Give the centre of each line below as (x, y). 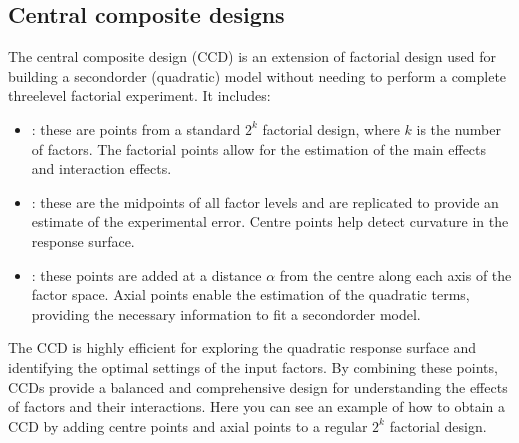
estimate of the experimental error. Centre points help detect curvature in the (270, 221)
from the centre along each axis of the (395, 274)
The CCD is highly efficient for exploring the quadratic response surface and (242, 347)
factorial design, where (331, 128)
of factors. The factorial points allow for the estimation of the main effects (259, 148)
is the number (458, 128)
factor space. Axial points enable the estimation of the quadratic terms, (250, 294)
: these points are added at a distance (146, 274)
